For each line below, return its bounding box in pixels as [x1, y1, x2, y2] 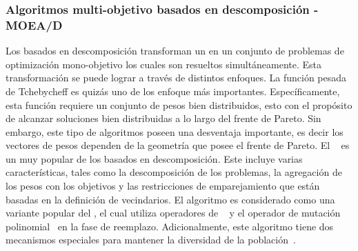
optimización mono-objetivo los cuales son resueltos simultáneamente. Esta [6, 57, 322, 71]
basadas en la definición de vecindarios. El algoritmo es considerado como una [6, 192, 335, 206]
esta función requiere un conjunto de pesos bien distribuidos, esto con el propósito [6, 97, 352, 112]
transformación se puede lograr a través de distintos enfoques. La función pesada [6, 70, 347, 85]
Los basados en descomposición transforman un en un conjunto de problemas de [6, 43, 344, 58]
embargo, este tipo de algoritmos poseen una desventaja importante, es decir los [6, 124, 344, 139]
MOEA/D [6, 16, 63, 33]
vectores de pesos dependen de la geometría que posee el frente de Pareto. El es [6, 138, 350, 152]
